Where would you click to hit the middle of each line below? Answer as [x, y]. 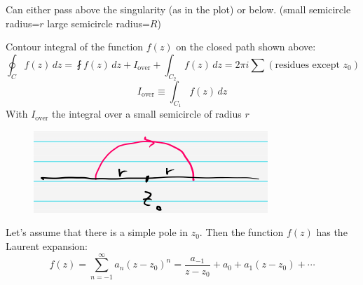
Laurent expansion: [47, 245]
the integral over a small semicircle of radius [147, 114]
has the [332, 232]
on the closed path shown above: [246, 47]
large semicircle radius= [98, 23]
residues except [307, 65]
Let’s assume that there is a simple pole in [97, 232]
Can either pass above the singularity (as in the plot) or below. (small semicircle [178, 9]
